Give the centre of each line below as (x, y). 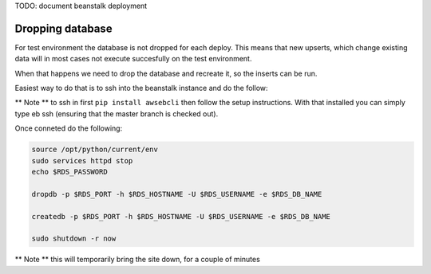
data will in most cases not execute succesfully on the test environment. (133, 59)
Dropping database (63, 28)
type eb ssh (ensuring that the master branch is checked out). (117, 114)
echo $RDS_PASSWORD (69, 172)
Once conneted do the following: (69, 128)
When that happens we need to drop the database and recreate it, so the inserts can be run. (166, 73)
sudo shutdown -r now (74, 239)
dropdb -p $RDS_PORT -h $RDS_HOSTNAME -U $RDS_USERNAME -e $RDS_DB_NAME (177, 194)
